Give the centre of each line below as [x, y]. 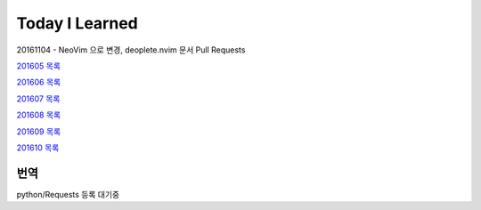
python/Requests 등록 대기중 [68, 194]
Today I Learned [77, 23]
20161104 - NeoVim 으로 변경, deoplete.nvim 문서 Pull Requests [131, 50]
